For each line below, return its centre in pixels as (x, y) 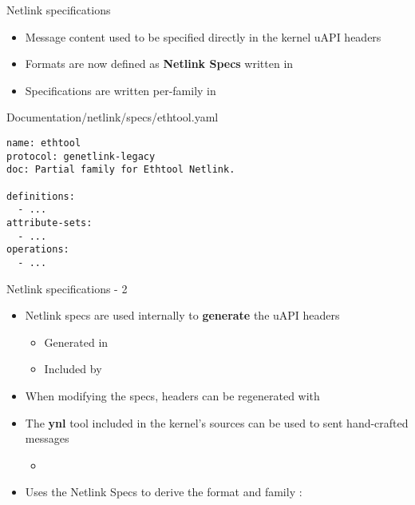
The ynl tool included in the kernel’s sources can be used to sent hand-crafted (217, 422)
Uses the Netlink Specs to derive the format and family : (164, 492)
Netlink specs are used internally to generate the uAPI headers (182, 315)
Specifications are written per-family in (121, 90)
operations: (38, 250)
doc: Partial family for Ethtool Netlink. (121, 170)
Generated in (76, 342)
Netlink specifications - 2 (67, 288)
